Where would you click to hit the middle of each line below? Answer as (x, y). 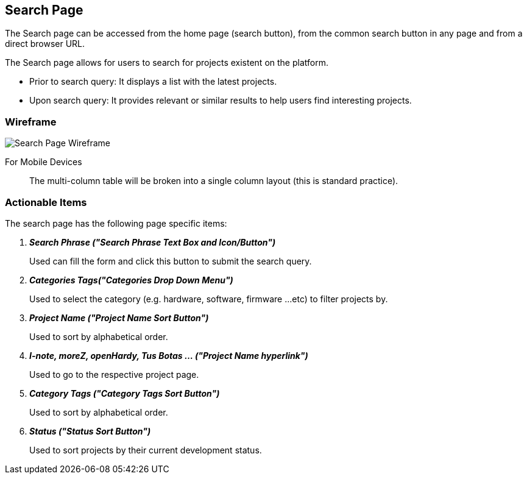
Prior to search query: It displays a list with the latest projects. (153, 82)
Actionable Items (46, 202)
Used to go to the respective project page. (114, 374)
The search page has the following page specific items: (116, 223)
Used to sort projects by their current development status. (146, 450)
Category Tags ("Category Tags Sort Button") (125, 393)
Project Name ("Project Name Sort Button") (119, 318)
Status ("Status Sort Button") (90, 431)
